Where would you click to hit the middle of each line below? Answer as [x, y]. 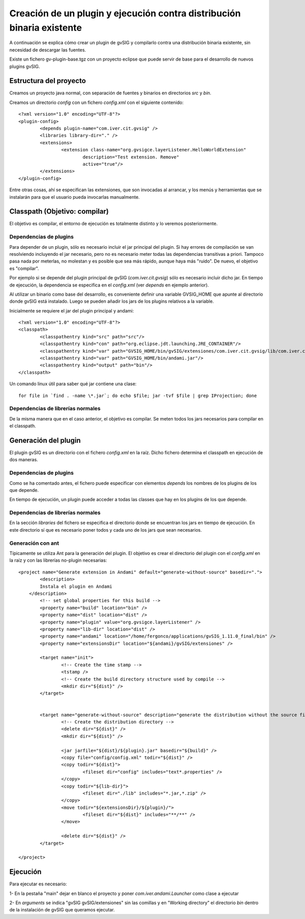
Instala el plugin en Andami [76, 586]
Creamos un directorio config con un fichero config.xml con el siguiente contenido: [97, 102]
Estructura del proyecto [48, 81]
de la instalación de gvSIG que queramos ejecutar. [62, 910]
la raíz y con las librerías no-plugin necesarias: [58, 560]
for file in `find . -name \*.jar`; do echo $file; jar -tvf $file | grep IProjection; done [138, 396]
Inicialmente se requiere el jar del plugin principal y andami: [72, 310]
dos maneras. [24, 460]
